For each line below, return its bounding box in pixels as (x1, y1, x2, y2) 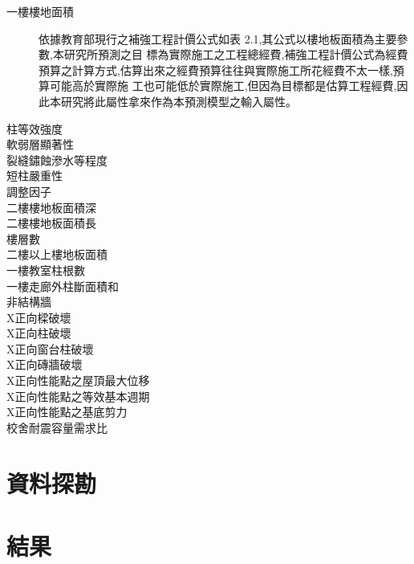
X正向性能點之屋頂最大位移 (6, 372, 150, 389)
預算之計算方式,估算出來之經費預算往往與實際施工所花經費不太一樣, (39, 61, 393, 78)
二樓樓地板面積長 (6, 215, 96, 231)
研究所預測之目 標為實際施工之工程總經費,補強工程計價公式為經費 (63, 46, 408, 63)
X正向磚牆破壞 (6, 356, 83, 373)
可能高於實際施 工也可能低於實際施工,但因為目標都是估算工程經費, (49, 77, 397, 94)
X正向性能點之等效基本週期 (6, 387, 150, 404)
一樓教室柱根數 (6, 261, 85, 278)
